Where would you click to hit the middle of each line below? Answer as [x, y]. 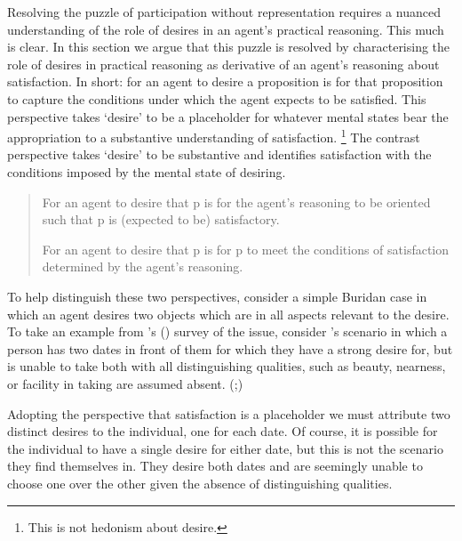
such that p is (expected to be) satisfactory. [161, 219]
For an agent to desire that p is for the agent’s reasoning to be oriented [236, 202]
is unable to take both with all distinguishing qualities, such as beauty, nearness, [227, 366]
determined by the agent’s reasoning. [143, 266]
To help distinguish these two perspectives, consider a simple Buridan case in [217, 296]
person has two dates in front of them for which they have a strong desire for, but [230, 348]
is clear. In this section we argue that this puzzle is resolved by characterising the [229, 47]
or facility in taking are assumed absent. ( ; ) [125, 383]
